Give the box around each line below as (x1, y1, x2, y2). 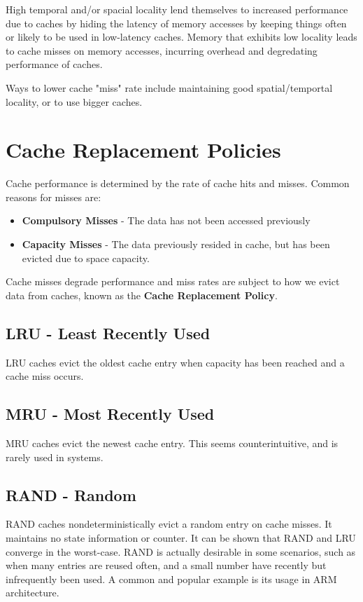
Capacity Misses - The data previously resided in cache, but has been (22, 237, 330, 252)
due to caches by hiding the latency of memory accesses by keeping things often (6, 15, 347, 30)
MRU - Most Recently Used (6, 403, 215, 425)
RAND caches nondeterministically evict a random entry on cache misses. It (6, 517, 332, 531)
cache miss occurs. (6, 369, 84, 383)
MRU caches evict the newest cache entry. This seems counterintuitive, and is (6, 436, 339, 451)
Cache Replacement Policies (6, 135, 281, 164)
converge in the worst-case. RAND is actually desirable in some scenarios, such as (6, 544, 356, 559)
